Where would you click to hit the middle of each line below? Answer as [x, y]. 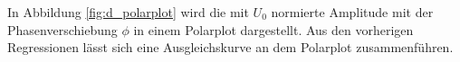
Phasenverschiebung [62, 29]
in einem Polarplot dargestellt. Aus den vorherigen [273, 29]
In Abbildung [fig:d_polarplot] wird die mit [128, 12]
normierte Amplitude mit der [352, 12]
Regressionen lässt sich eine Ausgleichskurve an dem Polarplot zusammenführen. [230, 47]
